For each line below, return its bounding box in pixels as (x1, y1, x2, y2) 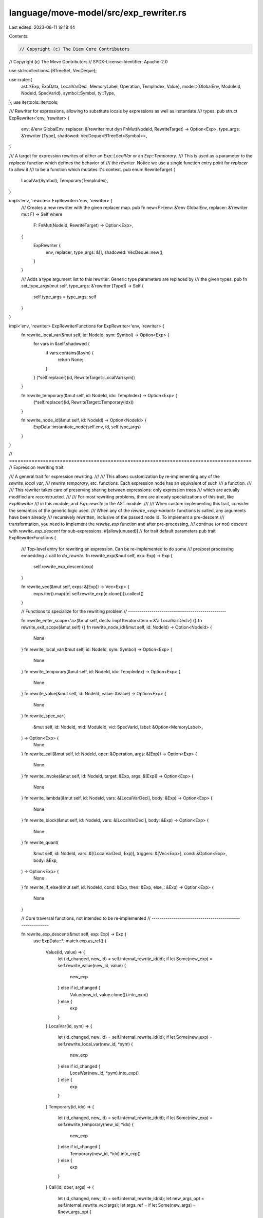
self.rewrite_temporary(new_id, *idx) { (57, 1122, 134, 1127)
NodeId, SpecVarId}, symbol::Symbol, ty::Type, (21, 90, 115, 96)
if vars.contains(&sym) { (45, 350, 94, 356)
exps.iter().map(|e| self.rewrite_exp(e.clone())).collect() (33, 590, 144, 596)
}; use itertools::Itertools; (9, 99, 58, 105)
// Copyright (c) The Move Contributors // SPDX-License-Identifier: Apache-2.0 (9, 58, 168, 64)
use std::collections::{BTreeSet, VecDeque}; (9, 68, 97, 74)
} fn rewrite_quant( (21, 839, 59, 845)
